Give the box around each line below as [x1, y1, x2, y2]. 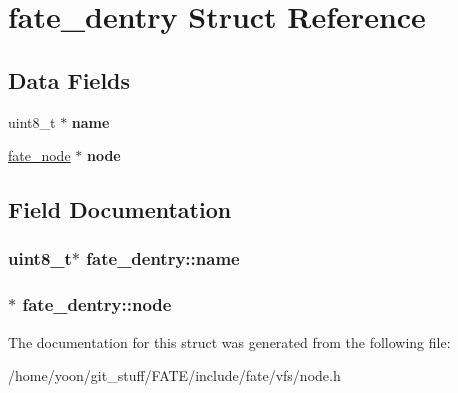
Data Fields [8, 64, 131, 95]
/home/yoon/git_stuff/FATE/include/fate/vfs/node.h [8, 365, 341, 386]
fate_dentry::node [22, 292, 172, 317]
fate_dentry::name [86, 246, 240, 271]
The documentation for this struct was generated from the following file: [8, 331, 451, 352]
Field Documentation [8, 194, 232, 225]
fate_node [8, 145, 71, 166]
